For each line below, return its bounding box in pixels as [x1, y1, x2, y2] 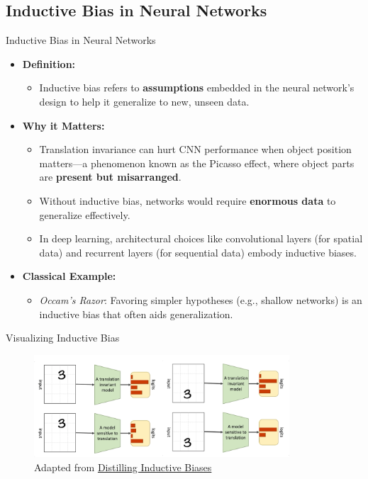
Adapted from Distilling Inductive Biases [34, 459, 212, 474]
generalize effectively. [39, 207, 130, 222]
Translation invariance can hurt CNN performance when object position [39, 142, 352, 157]
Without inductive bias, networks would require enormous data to [39, 193, 336, 208]
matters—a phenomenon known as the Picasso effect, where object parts [39, 155, 355, 170]
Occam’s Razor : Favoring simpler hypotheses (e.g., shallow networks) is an [39, 292, 362, 307]
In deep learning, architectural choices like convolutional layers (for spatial [39, 231, 363, 246]
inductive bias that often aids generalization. [39, 306, 233, 321]
